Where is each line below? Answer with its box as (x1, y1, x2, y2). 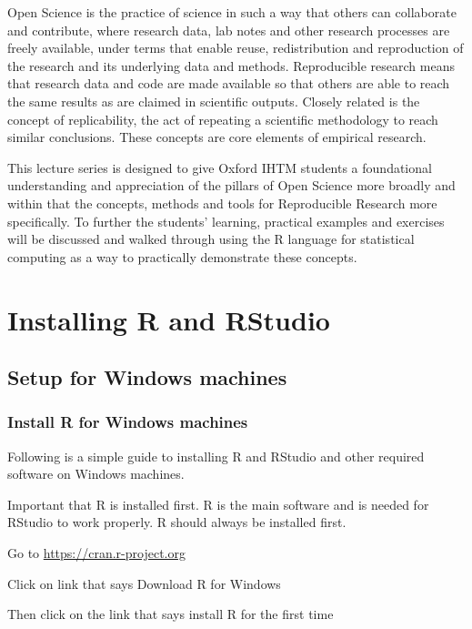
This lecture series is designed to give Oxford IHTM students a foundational (7, 157, 432, 177)
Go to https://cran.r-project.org (7, 543, 186, 563)
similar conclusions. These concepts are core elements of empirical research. (7, 127, 427, 147)
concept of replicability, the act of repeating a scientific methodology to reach (7, 109, 438, 128)
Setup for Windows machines (7, 363, 287, 391)
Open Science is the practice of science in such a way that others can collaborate (7, 3, 457, 21)
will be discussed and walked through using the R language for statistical (7, 229, 415, 249)
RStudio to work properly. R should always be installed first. (7, 512, 346, 532)
